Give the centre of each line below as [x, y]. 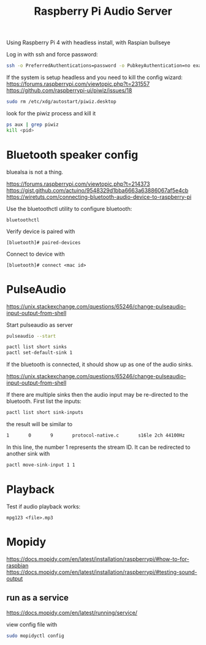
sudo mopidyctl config [35, 636]
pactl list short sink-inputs [45, 413]
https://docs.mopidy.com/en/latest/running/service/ [72, 613]
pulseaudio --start [31, 336]
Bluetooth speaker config [72, 155]
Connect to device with [36, 254]
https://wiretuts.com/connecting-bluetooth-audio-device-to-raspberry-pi [99, 197]
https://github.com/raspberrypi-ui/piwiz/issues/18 [69, 91]
